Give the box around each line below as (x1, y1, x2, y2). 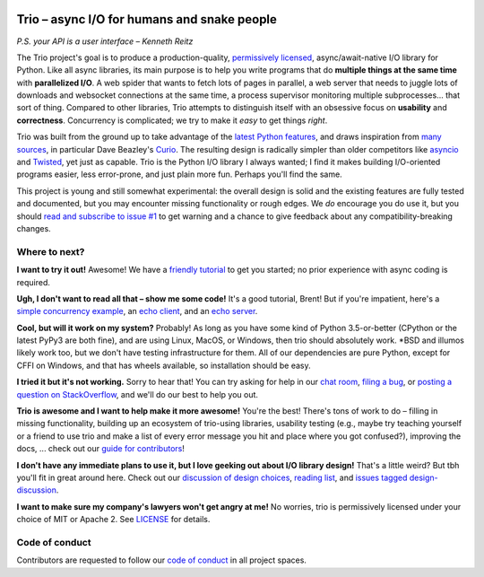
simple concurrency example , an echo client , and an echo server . (16, 306, 258, 317)
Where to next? (16, 245, 85, 258)
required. (16, 276, 51, 287)
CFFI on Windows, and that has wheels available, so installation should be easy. (16, 360, 311, 371)
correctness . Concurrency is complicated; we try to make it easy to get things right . (16, 115, 328, 126)
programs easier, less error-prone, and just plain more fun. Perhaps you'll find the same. (16, 169, 342, 179)
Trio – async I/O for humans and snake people (16, 12, 278, 27)
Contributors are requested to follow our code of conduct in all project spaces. (16, 555, 307, 565)
